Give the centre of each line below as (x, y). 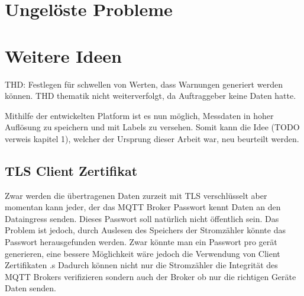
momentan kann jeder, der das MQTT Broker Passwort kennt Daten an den (143, 207)
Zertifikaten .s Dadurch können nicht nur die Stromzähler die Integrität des (141, 265)
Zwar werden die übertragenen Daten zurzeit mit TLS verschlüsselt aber (136, 195)
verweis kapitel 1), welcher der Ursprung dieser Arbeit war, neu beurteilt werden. (152, 138)
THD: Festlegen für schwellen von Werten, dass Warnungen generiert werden (144, 84)
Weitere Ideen (63, 55)
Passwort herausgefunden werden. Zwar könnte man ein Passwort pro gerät (141, 242)
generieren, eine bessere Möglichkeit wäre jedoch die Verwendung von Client (143, 253)
